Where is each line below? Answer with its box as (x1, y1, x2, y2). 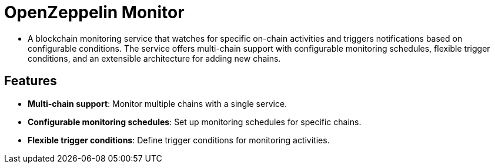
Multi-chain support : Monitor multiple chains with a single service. (28, 98, 287, 109)
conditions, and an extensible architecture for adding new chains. (28, 53, 281, 63)
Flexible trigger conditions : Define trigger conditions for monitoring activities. (28, 135, 330, 145)
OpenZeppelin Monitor (4, 2, 185, 22)
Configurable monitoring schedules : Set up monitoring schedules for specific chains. (28, 116, 362, 127)
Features (4, 73, 57, 89)
